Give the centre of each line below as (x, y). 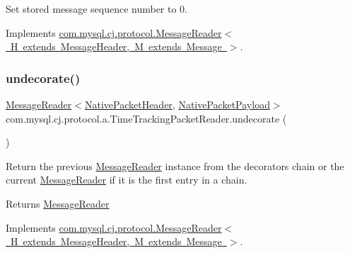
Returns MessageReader (58, 203)
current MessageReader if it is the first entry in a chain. (127, 180)
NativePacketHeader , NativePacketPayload (177, 104)
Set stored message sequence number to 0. (97, 9)
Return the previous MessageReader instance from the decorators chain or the (175, 165)
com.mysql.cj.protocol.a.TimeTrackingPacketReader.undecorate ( (146, 118)
